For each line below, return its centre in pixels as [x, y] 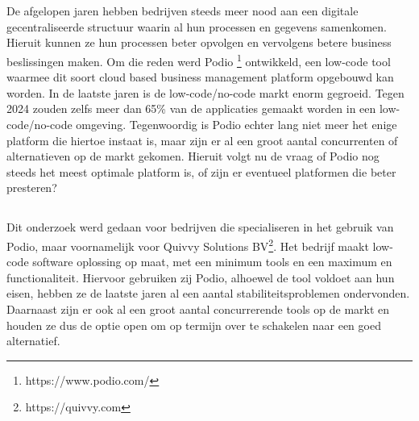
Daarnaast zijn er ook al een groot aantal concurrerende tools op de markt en [198, 308]
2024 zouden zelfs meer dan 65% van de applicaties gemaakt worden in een [191, 108]
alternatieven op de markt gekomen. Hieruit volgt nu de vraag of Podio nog [193, 156]
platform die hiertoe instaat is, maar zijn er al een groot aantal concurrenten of [202, 140]
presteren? [32, 188]
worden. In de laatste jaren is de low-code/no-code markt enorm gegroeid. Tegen [205, 92]
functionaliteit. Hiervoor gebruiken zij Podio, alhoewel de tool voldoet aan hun [201, 277]
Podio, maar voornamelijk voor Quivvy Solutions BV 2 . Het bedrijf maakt [188, 244]
